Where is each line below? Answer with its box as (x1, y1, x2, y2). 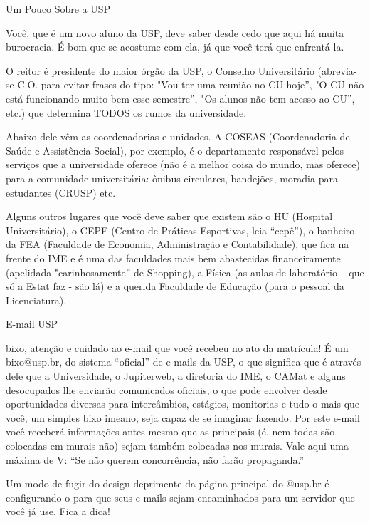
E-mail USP (6, 316, 58, 331)
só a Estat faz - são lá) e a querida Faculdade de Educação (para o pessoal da (6, 279, 344, 294)
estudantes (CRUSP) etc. (6, 185, 116, 200)
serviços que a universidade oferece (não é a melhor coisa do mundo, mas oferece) (6, 157, 360, 172)
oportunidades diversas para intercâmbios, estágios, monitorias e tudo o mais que (6, 396, 360, 411)
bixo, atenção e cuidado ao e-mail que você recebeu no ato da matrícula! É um (6, 340, 349, 355)
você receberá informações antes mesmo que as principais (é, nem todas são (6, 424, 335, 439)
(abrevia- (317, 63, 357, 78)
